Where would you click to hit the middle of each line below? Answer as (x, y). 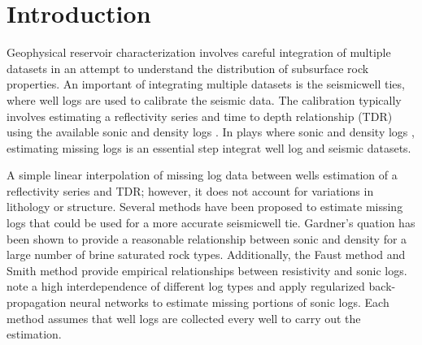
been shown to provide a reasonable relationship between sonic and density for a (207, 238)
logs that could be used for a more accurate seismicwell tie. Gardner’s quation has (211, 223)
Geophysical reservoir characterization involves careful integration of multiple (199, 52)
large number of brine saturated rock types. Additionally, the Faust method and (206, 254)
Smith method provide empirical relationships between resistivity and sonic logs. (207, 270)
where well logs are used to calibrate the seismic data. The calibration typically (204, 99)
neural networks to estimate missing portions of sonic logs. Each (229, 302)
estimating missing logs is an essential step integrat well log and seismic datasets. (209, 147)
